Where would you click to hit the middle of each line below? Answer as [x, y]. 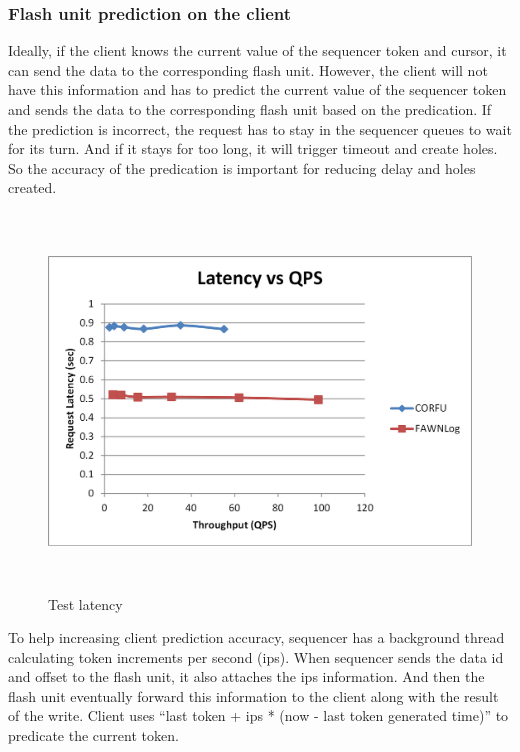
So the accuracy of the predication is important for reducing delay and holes [242, 167]
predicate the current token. [93, 735]
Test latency [85, 603]
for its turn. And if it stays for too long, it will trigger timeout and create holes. [253, 148]
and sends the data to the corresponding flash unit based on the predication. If [250, 109]
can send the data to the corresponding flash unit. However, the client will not [248, 69]
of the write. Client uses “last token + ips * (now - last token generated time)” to [258, 715]
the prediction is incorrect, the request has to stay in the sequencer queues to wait [260, 128]
